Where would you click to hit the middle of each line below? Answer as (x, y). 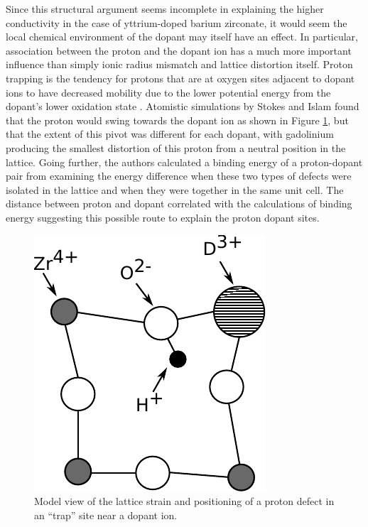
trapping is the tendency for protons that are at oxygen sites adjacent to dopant (180, 78)
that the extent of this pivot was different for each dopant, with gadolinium (170, 134)
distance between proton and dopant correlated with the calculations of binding (179, 203)
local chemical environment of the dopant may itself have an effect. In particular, (182, 37)
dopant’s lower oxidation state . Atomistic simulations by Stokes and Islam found (183, 106)
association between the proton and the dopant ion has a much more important (179, 50)
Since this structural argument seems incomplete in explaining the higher (165, 9)
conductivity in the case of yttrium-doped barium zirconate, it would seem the (177, 22)
